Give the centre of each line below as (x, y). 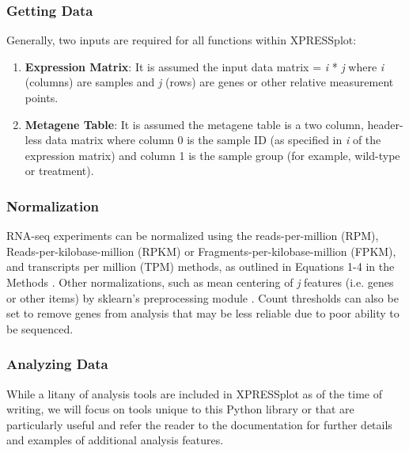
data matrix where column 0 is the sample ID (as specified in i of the (213, 140)
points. (42, 97)
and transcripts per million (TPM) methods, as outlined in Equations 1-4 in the (201, 266)
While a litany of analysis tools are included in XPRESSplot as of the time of (195, 393)
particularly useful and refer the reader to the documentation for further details (199, 424)
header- (385, 124)
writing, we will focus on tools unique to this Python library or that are (180, 409)
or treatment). (59, 171)
